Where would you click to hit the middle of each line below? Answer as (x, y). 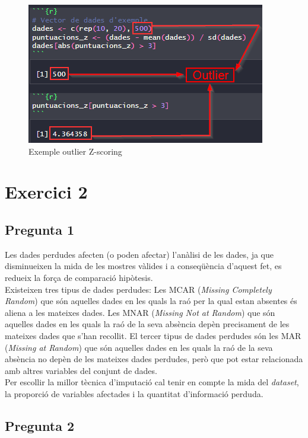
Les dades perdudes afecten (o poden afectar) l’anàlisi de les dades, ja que (139, 254)
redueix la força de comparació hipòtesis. (79, 277)
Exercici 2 (46, 192)
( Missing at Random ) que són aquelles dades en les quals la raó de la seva (139, 347)
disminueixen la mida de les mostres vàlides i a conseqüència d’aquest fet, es (143, 266)
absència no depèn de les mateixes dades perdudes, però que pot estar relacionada (154, 359)
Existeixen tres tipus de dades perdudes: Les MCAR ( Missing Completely (138, 289)
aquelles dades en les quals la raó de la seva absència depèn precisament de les (147, 324)
